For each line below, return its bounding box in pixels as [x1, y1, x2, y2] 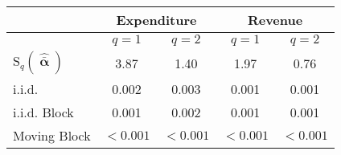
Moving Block [13, 126, 91, 145]
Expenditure [116, 10, 197, 29]
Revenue [247, 10, 303, 29]
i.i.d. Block [13, 103, 74, 121]
